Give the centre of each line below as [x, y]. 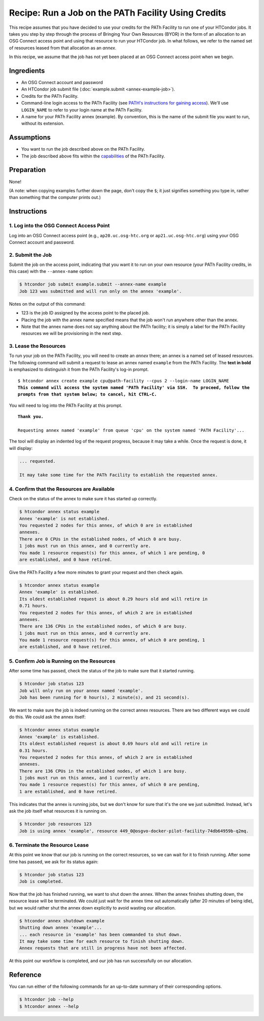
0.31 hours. [34, 750]
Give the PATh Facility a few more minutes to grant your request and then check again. [96, 572]
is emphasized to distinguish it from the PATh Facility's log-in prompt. [79, 370]
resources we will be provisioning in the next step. [72, 333]
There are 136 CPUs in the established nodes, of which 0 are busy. [103, 626]
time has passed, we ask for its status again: [54, 862]
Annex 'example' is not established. [65, 519]
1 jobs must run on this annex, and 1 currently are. [85, 778]
